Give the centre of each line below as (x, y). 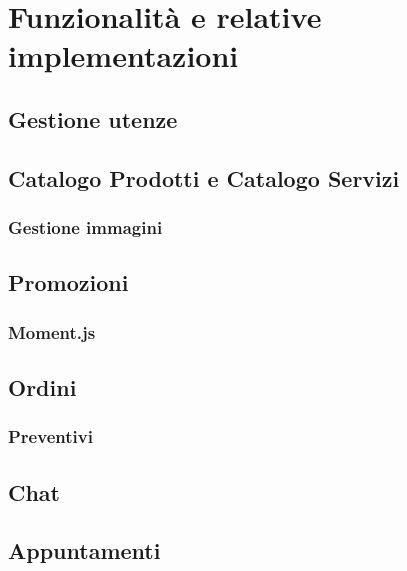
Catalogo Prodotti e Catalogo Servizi (204, 177)
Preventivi (50, 436)
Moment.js (52, 331)
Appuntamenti (84, 550)
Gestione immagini (85, 227)
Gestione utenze (93, 118)
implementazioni (123, 55)
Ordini (42, 386)
